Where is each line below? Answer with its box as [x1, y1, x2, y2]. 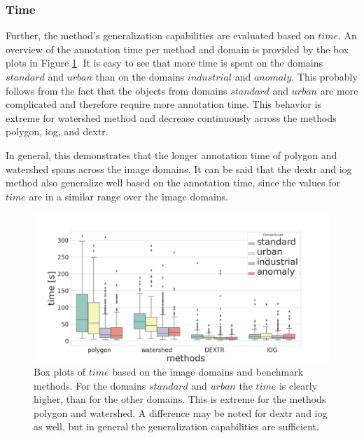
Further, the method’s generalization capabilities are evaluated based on [6, 28, 315, 43]
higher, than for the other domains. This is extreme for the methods [34, 392, 326, 406]
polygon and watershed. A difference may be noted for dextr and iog [34, 405, 328, 420]
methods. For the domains [34, 378, 146, 392]
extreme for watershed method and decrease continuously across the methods [6, 110, 337, 125]
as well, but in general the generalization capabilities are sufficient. [34, 419, 319, 434]
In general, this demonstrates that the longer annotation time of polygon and [6, 147, 337, 162]
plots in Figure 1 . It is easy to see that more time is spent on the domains [6, 55, 323, 70]
